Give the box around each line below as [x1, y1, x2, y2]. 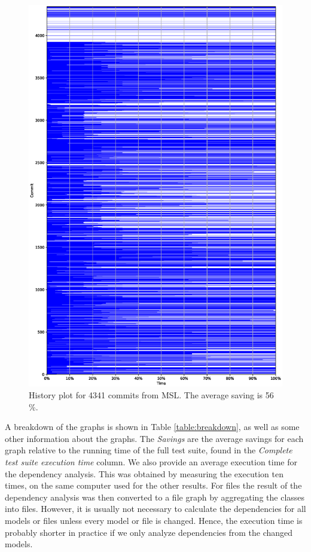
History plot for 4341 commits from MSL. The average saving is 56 [29, 389, 274, 401]
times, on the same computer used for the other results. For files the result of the [5, 479, 302, 492]
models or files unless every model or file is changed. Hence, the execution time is [5, 514, 303, 527]
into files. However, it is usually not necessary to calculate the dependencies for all [5, 502, 306, 515]
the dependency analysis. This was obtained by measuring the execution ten [5, 467, 283, 480]
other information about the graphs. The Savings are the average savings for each [5, 432, 304, 444]
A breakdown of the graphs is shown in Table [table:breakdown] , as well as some [5, 420, 300, 433]
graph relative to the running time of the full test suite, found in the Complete [5, 444, 292, 456]
